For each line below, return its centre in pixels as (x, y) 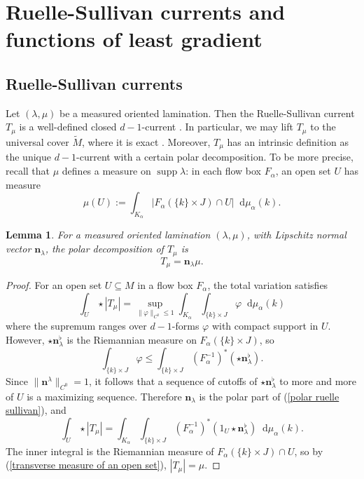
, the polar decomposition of (104, 249)
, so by (309, 451)
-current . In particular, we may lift (217, 127)
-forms (185, 326)
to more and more (318, 380)
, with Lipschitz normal (296, 235)
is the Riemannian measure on (132, 339)
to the (323, 127)
